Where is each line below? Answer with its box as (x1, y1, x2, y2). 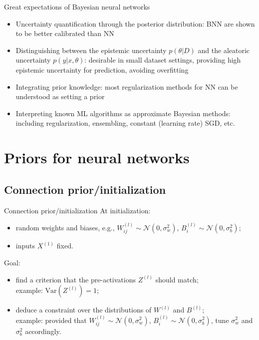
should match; (155, 274, 199, 284)
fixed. (56, 240, 73, 251)
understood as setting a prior (15, 91, 105, 102)
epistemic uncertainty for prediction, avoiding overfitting (15, 64, 189, 75)
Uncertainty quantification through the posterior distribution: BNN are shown (15, 18, 255, 29)
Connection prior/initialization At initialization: (4, 205, 151, 215)
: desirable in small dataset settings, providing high (84, 55, 241, 65)
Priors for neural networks (4, 147, 190, 168)
